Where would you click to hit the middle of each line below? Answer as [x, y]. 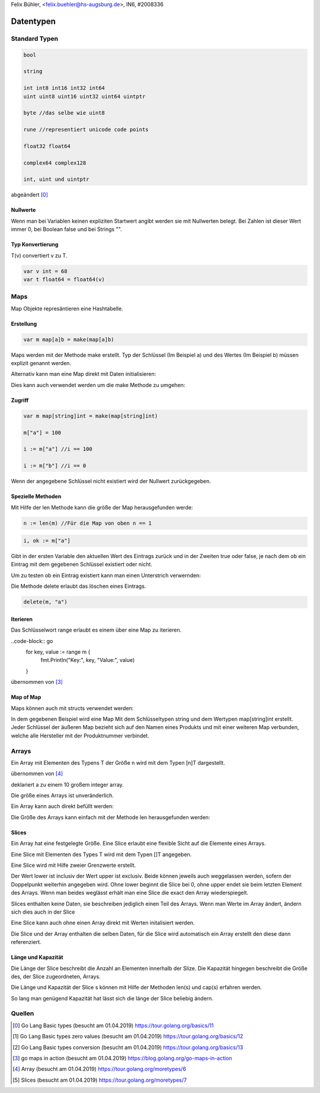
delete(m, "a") [45, 602]
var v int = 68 [45, 271]
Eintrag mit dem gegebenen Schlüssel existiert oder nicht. [81, 565]
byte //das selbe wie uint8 [64, 113]
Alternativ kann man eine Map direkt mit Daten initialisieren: [84, 374]
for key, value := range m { [58, 652]
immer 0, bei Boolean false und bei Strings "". [66, 229]
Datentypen [33, 21]
